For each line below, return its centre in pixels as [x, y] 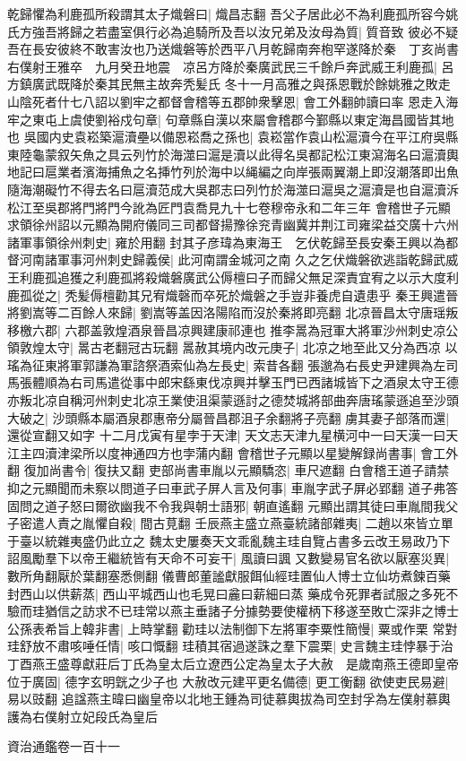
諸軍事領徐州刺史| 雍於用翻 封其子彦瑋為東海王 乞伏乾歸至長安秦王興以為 [227, 242]
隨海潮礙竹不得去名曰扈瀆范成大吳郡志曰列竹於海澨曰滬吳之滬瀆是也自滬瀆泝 [233, 189]
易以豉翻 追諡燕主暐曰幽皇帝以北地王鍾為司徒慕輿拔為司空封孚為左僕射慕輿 [229, 699]
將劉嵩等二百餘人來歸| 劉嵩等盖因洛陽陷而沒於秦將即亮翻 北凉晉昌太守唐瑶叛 [233, 312]
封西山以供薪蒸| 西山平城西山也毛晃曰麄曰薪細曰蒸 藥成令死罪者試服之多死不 [233, 593]
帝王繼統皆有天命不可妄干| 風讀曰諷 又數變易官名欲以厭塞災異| [266, 558]
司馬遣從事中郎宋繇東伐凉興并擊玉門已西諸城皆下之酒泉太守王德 [270, 382]
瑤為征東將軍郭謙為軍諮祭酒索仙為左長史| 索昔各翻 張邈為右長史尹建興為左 [227, 364]
